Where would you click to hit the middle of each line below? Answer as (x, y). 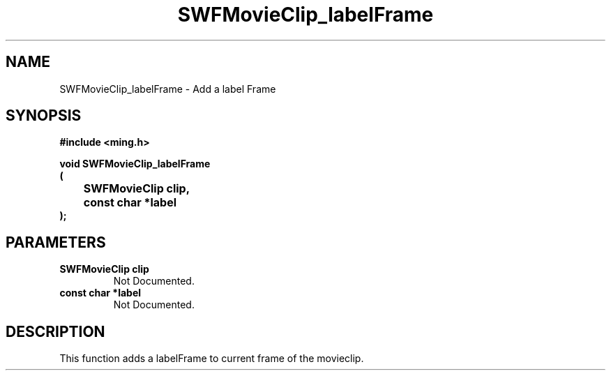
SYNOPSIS (44, 116)
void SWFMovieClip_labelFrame (135, 164)
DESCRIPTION (55, 331)
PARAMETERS (56, 242)
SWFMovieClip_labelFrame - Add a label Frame (168, 89)
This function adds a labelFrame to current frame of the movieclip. (212, 359)
